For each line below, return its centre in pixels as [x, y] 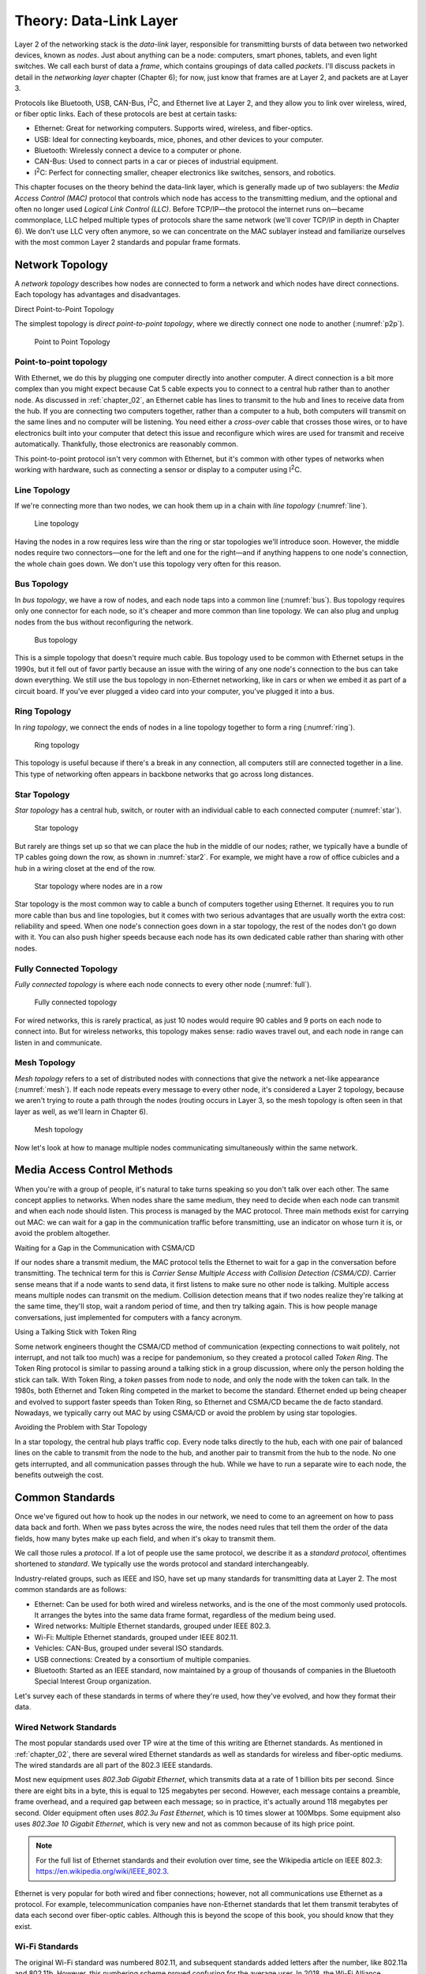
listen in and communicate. [58, 1042]
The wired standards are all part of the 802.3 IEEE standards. [114, 1766]
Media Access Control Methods [94, 1170]
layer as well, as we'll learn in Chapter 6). [82, 1111]
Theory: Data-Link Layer [96, 21]
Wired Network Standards [66, 1727]
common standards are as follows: [71, 1589]
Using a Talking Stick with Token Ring [76, 1332]
